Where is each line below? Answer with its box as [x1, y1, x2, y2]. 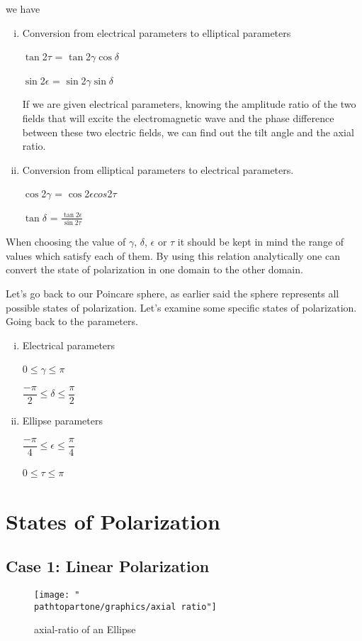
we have [6, 1, 40, 16]
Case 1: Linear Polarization [6, 555, 210, 577]
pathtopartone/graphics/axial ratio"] [34, 601, 217, 612]
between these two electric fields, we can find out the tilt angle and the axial [22, 124, 354, 139]
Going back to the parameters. [6, 314, 138, 329]
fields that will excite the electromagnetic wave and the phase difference [22, 110, 334, 125]
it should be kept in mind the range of [177, 234, 344, 249]
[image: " [34, 589, 80, 600]
